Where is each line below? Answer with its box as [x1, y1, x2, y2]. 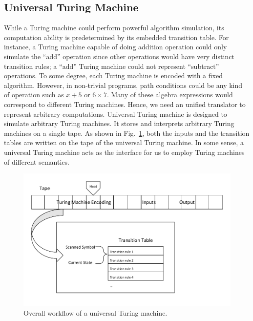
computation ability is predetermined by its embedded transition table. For [4, 32, 229, 42]
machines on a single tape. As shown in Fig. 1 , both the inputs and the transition [4, 128, 250, 138]
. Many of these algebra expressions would [106, 89, 233, 100]
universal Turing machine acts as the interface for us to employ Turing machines [4, 147, 245, 157]
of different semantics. [4, 156, 69, 167]
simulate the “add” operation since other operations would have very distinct [4, 51, 234, 61]
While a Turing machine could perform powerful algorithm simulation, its [4, 22, 224, 33]
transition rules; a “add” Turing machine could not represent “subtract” [4, 61, 219, 71]
